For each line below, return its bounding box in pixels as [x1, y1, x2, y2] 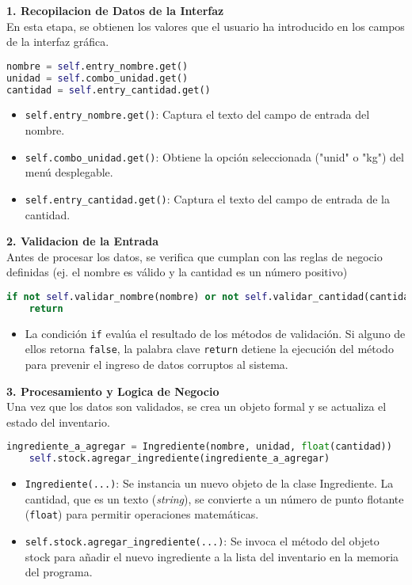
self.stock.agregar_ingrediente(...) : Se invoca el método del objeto [25, 533, 380, 549]
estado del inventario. [6, 413, 110, 430]
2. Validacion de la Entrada [6, 233, 159, 249]
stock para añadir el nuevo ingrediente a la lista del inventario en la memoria [25, 548, 399, 564]
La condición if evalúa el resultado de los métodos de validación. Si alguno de [25, 325, 406, 341]
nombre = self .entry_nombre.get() [6, 60, 189, 72]
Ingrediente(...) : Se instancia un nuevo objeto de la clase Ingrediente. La [25, 475, 394, 492]
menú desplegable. [25, 164, 113, 180]
